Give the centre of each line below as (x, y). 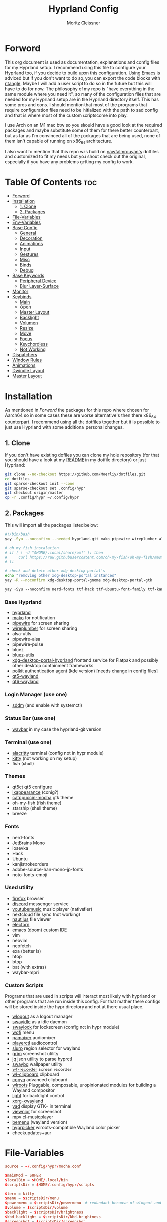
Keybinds (22, 297)
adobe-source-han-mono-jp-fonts (47, 869)
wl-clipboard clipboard (36, 1074)
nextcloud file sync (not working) (46, 914)
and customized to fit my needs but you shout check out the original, (76, 157)
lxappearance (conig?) (35, 792)
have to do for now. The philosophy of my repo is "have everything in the (80, 89)
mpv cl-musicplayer (33, 1117)
